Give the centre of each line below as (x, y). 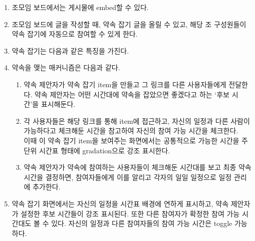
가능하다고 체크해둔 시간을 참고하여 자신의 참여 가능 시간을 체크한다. (131, 131)
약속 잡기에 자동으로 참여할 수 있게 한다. (75, 34)
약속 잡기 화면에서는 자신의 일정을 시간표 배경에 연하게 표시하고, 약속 (120, 203)
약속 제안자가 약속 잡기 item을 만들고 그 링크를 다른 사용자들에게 (125, 84)
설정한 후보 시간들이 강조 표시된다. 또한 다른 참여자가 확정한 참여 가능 (130, 213)
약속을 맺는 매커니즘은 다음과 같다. (66, 67)
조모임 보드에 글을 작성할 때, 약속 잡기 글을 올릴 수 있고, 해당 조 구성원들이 (129, 24)
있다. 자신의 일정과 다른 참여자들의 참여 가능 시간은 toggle (142, 223)
